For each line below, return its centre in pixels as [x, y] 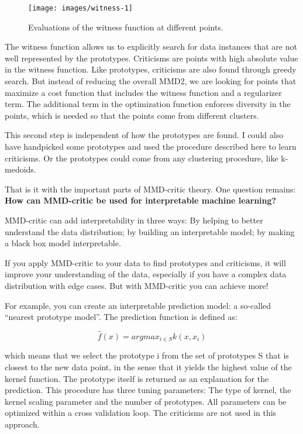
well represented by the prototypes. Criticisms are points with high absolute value [151, 58]
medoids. [20, 169]
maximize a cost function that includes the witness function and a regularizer [143, 92]
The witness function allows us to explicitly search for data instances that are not [151, 46]
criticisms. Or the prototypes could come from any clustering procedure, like [142, 158]
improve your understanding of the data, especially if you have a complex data [146, 274]
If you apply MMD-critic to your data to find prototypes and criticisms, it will [145, 262]
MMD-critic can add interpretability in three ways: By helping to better [134, 220]
